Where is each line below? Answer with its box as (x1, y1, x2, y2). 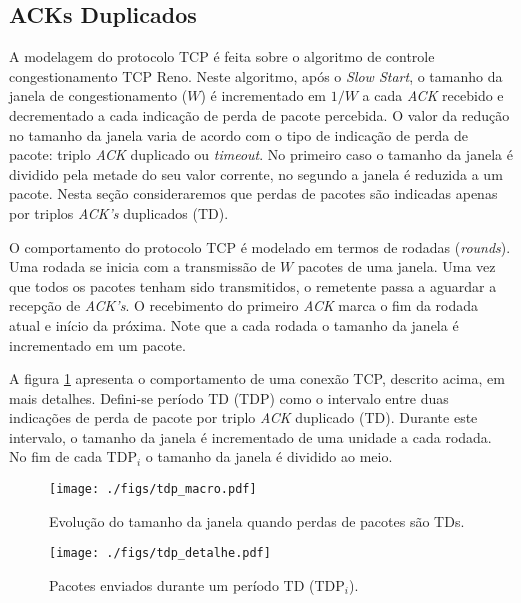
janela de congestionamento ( (9, 85, 188, 106)
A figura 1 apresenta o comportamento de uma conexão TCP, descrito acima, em (9, 368, 505, 389)
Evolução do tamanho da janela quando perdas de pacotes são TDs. (49, 510, 465, 531)
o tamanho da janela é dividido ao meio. (145, 446, 393, 467)
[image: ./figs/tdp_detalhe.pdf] (49, 546, 271, 561)
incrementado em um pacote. (9, 334, 186, 355)
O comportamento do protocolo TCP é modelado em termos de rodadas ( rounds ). (9, 236, 511, 257)
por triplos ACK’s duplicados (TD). (9, 202, 229, 223)
